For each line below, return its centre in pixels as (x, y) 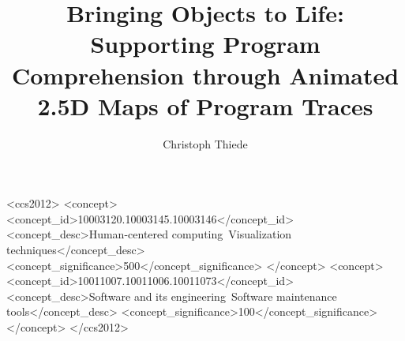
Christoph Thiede (205, 143)
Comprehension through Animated (205, 75)
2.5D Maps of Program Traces (205, 105)
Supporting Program (205, 44)
